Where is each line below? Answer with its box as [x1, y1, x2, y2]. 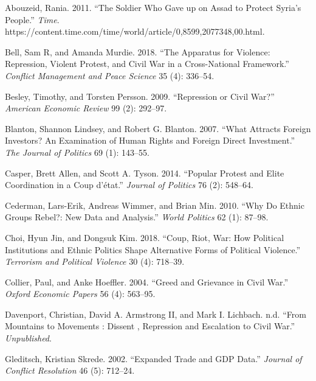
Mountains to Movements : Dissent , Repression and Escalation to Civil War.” [5, 320, 295, 332]
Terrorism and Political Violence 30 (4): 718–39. [5, 255, 185, 268]
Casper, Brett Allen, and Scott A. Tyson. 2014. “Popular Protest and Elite [5, 166, 284, 179]
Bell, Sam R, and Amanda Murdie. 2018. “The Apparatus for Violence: [5, 45, 270, 58]
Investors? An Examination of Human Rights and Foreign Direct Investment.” [5, 134, 295, 147]
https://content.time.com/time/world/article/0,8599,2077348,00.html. [5, 25, 265, 38]
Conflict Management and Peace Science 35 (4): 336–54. [5, 69, 215, 82]
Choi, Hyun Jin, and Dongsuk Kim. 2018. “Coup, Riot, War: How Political [5, 231, 284, 243]
